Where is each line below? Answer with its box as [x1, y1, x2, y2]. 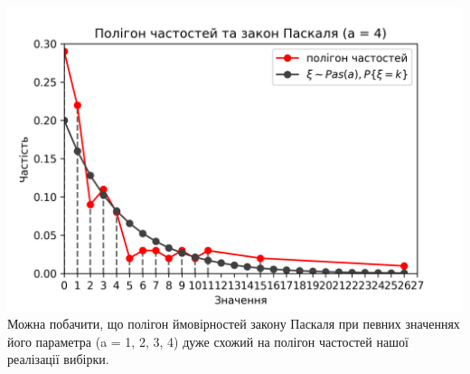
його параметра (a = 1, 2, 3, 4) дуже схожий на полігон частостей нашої [7, 331, 409, 350]
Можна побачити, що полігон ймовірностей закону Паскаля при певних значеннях [7, 314, 460, 333]
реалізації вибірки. [7, 350, 109, 369]
